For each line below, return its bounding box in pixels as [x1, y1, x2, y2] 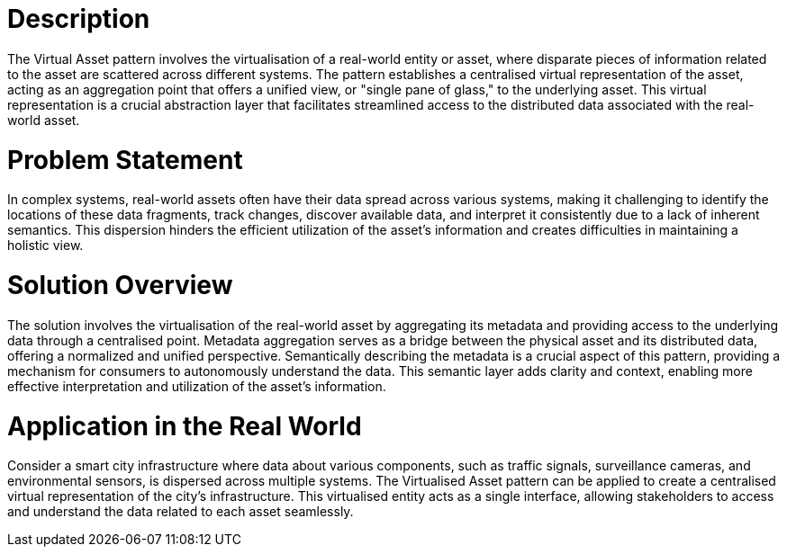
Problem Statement [7, 144, 243, 175]
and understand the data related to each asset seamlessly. [7, 504, 354, 520]
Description [7, 4, 150, 34]
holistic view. [7, 237, 84, 254]
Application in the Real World [7, 410, 362, 442]
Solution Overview [7, 270, 233, 300]
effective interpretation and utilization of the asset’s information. [7, 378, 386, 394]
